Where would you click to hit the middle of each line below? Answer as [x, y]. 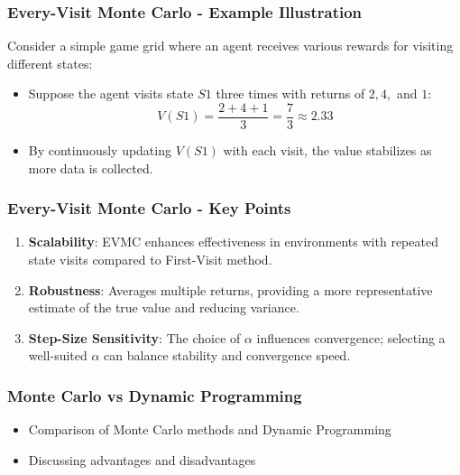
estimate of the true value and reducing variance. [164, 307]
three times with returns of [290, 93]
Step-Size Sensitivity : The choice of [134, 337]
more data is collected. [91, 168]
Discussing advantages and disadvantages [142, 459]
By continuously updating [100, 150]
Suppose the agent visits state [111, 93]
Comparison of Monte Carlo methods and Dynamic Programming [210, 429]
